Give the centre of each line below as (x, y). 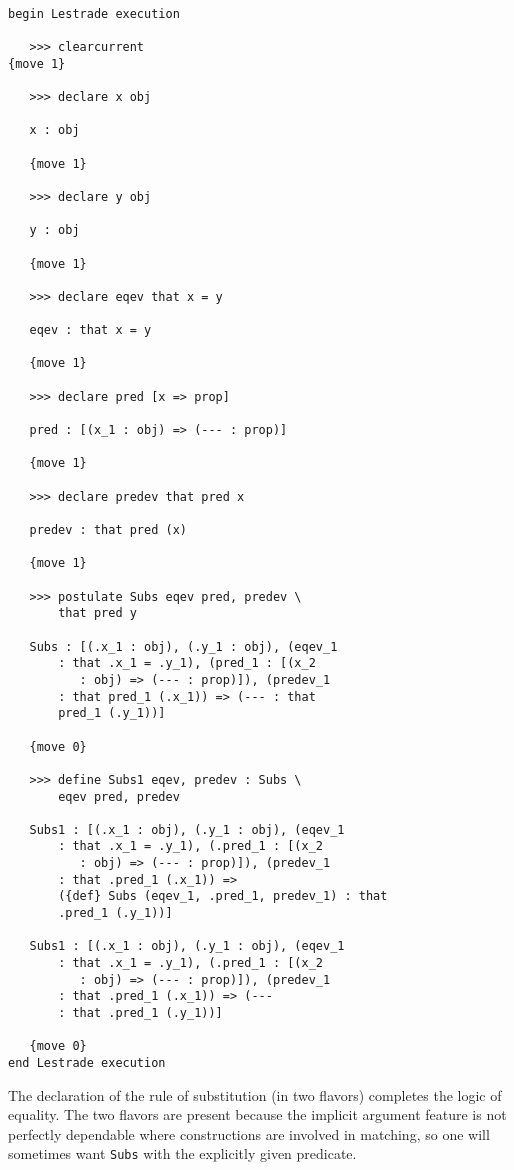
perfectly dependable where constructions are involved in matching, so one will (249, 1133)
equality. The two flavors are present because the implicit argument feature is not (257, 1114)
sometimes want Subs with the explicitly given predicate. (182, 1153)
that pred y (97, 613)
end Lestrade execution (87, 1063)
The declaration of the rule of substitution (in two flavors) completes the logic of (255, 1094)
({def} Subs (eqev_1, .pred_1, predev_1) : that (223, 896)
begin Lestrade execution (94, 13)
